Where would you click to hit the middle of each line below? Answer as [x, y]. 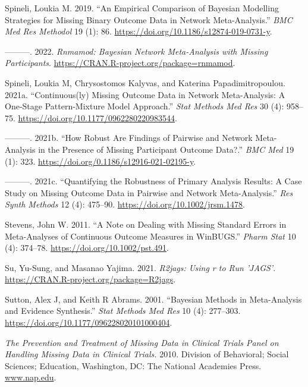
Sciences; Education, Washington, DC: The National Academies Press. [133, 365]
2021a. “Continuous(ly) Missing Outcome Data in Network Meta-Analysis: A [145, 94]
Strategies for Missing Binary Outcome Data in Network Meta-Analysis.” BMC [149, 19]
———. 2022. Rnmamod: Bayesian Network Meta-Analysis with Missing [136, 51]
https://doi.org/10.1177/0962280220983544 [96, 117]
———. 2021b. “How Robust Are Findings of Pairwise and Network [129, 138]
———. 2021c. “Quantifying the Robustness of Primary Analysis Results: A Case [153, 181]
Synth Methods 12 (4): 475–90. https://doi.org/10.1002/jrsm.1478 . [125, 204]
